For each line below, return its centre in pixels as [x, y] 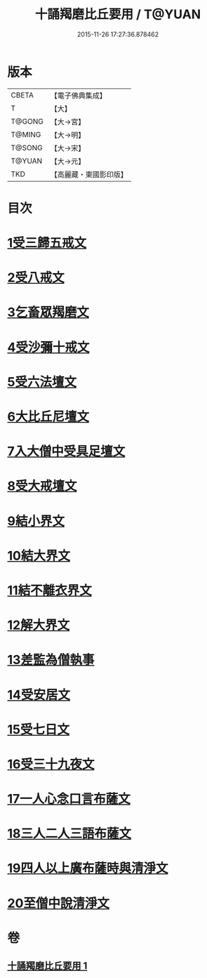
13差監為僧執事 [51, 660]
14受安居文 [39, 695]
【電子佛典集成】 [78, 95]
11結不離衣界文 [50, 590]
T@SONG [27, 147]
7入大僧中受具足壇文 [66, 452]
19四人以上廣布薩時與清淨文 [88, 868]
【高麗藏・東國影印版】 [89, 174]
